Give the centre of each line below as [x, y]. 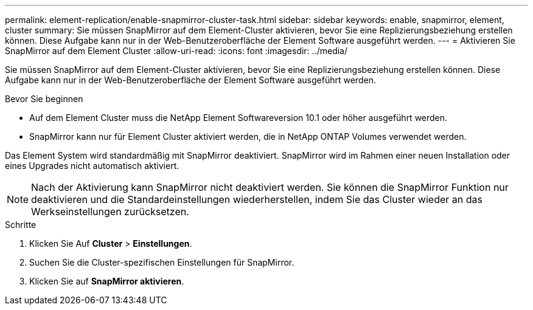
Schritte [21, 225]
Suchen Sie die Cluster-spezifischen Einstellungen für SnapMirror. [162, 262]
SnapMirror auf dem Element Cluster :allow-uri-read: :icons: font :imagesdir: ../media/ [176, 51]
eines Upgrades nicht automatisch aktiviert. [92, 166]
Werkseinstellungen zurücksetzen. [110, 212]
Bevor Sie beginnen [44, 99]
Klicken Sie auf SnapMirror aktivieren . [107, 281]
